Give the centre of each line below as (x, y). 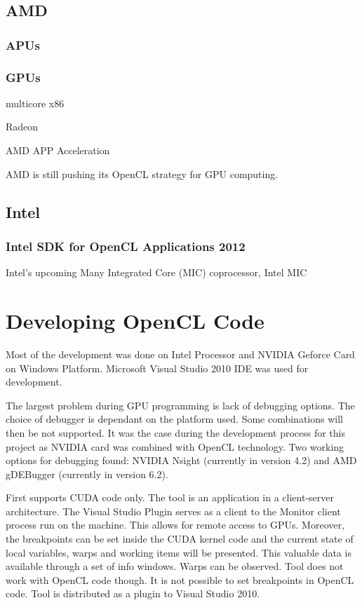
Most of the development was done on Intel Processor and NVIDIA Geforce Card (180, 354)
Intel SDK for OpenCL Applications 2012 (126, 246)
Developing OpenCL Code (135, 320)
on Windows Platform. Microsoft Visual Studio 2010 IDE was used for (157, 368)
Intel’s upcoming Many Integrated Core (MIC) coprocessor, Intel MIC (156, 272)
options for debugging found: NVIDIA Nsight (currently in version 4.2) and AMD (181, 460)
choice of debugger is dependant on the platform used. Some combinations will (174, 419)
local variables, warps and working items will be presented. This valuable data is (179, 552)
